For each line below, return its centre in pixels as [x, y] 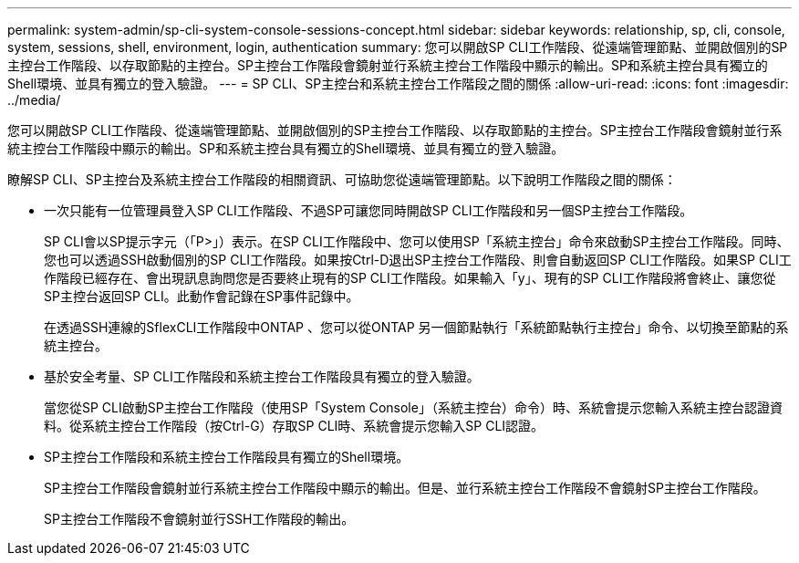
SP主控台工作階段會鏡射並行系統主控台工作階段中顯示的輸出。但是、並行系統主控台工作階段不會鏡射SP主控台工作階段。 [405, 488]
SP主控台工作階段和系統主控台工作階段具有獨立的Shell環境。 [227, 457]
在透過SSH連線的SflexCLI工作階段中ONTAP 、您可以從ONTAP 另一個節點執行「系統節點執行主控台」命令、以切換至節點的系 [416, 327]
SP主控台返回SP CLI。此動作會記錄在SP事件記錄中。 [202, 296]
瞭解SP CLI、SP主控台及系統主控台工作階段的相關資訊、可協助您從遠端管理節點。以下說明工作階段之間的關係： [342, 179]
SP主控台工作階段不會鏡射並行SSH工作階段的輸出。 [199, 519]
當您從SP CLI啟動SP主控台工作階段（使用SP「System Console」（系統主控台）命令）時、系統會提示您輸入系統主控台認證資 [413, 407]
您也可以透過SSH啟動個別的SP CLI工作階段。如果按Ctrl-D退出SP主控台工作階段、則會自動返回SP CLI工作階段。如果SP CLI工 [418, 260]
